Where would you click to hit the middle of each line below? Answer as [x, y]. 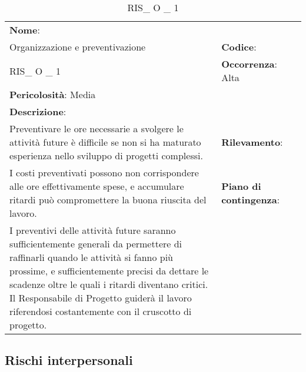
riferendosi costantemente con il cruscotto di [101, 311]
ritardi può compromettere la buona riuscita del [108, 200]
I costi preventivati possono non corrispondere [104, 172]
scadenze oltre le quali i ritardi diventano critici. [109, 284]
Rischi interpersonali [69, 360]
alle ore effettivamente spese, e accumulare [97, 186]
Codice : [239, 47]
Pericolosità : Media [53, 94]
